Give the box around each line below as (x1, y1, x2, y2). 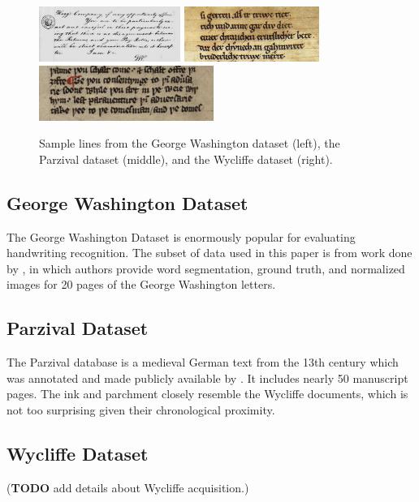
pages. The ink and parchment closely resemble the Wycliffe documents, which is (6, 385, 408, 402)
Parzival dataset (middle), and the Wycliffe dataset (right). (39, 150, 333, 167)
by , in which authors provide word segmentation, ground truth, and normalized (6, 260, 405, 277)
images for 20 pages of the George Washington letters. (6, 276, 276, 293)
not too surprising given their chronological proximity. (6, 401, 275, 418)
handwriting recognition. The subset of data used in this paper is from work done (6, 244, 413, 261)
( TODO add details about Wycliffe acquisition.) (6, 478, 249, 496)
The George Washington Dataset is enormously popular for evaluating (6, 228, 356, 245)
